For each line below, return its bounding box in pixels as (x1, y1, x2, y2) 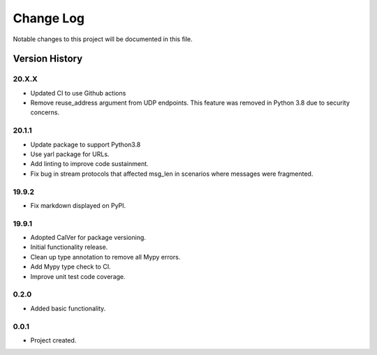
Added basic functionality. (30, 304, 106, 312)
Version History (13, 53, 83, 65)
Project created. (30, 335, 77, 345)
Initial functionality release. (30, 243, 108, 251)
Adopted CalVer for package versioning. (30, 234, 147, 242)
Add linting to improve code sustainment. (30, 160, 149, 168)
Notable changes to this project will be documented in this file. (13, 35, 193, 43)
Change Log (13, 10, 85, 26)
